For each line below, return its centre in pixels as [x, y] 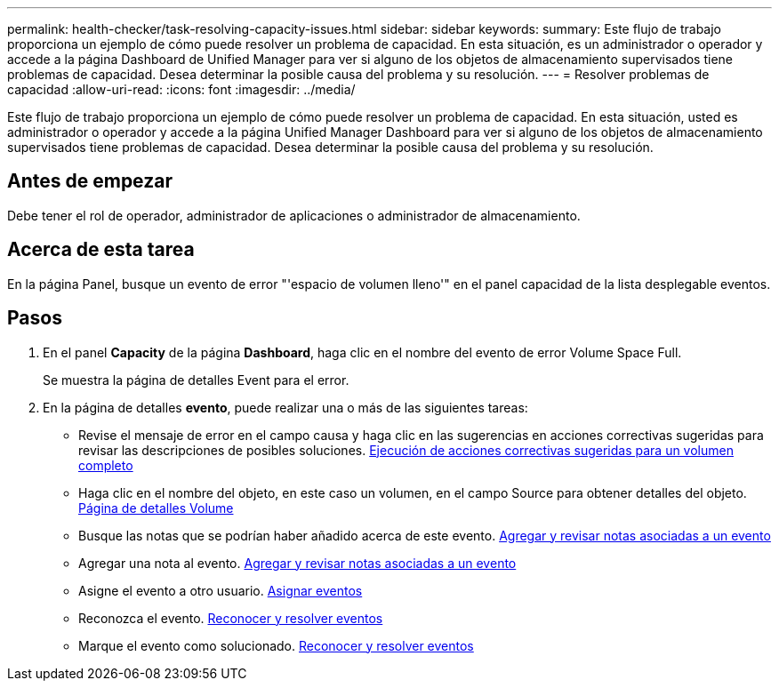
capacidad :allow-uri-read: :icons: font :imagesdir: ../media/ [181, 89]
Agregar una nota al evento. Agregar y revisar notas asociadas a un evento [297, 563]
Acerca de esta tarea [101, 250]
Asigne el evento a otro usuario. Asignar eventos [221, 590]
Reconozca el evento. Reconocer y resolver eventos [231, 618]
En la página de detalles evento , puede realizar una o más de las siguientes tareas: [285, 407]
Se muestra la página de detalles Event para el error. [196, 380]
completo [106, 465]
